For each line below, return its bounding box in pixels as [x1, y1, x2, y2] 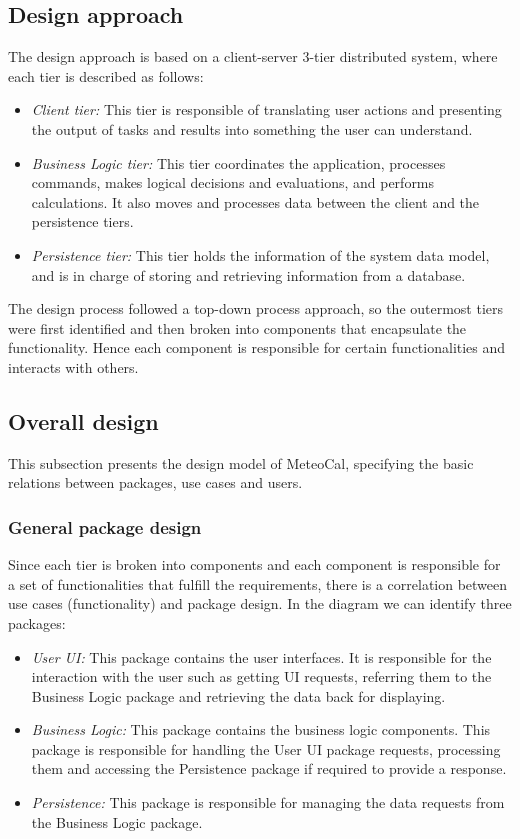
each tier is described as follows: [8, 65, 204, 86]
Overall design [8, 405, 159, 436]
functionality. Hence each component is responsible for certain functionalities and [8, 337, 506, 358]
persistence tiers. [31, 211, 134, 232]
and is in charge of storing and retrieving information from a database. [31, 264, 466, 285]
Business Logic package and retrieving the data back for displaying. [31, 685, 446, 706]
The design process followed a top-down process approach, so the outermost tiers [8, 298, 504, 319]
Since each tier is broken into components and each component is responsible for [8, 554, 501, 575]
